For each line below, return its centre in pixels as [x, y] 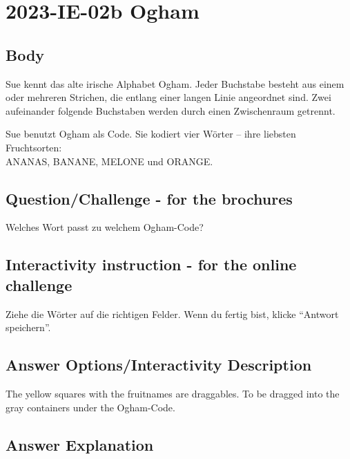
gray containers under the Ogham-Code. [90, 407]
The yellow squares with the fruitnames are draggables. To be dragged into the [173, 393]
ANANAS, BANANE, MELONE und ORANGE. [109, 161]
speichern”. [28, 327]
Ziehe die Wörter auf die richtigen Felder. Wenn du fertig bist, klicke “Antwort [172, 313]
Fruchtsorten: [34, 147]
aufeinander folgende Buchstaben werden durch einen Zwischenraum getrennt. [171, 110]
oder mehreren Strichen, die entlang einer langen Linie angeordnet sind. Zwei [168, 97]
